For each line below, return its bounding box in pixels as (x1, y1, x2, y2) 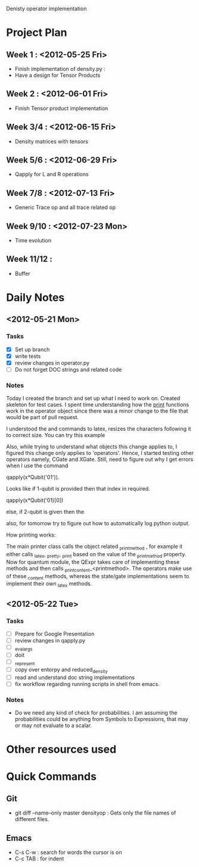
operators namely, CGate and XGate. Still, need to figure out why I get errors (6, 456, 194, 463)
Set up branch (14, 345, 50, 353)
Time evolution (14, 237, 52, 244)
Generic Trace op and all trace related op (14, 204, 116, 211)
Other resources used (6, 743, 117, 756)
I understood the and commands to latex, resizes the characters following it (6, 425, 191, 432)
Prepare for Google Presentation (14, 630, 95, 637)
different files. (14, 816, 49, 823)
